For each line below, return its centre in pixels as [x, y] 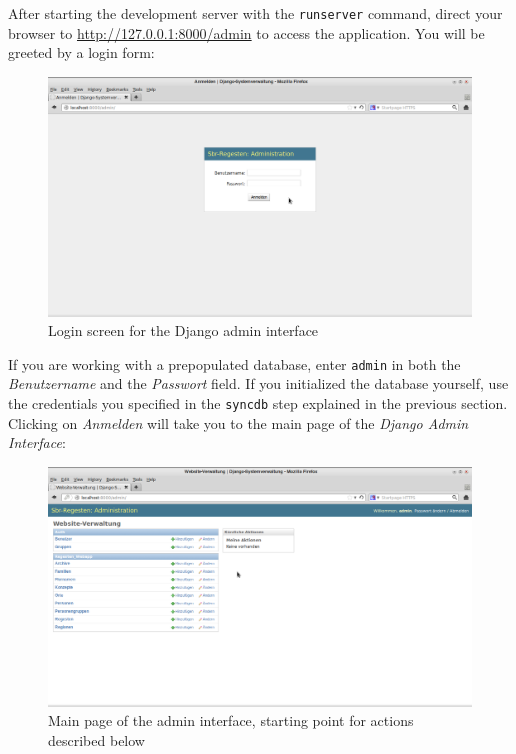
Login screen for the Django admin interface [183, 330]
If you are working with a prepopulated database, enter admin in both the [234, 363]
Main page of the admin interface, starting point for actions [231, 720]
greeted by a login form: [81, 52]
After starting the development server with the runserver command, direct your [255, 13]
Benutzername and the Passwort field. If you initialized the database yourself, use [258, 383]
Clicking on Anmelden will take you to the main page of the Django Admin [238, 422]
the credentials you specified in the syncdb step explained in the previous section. [258, 403]
